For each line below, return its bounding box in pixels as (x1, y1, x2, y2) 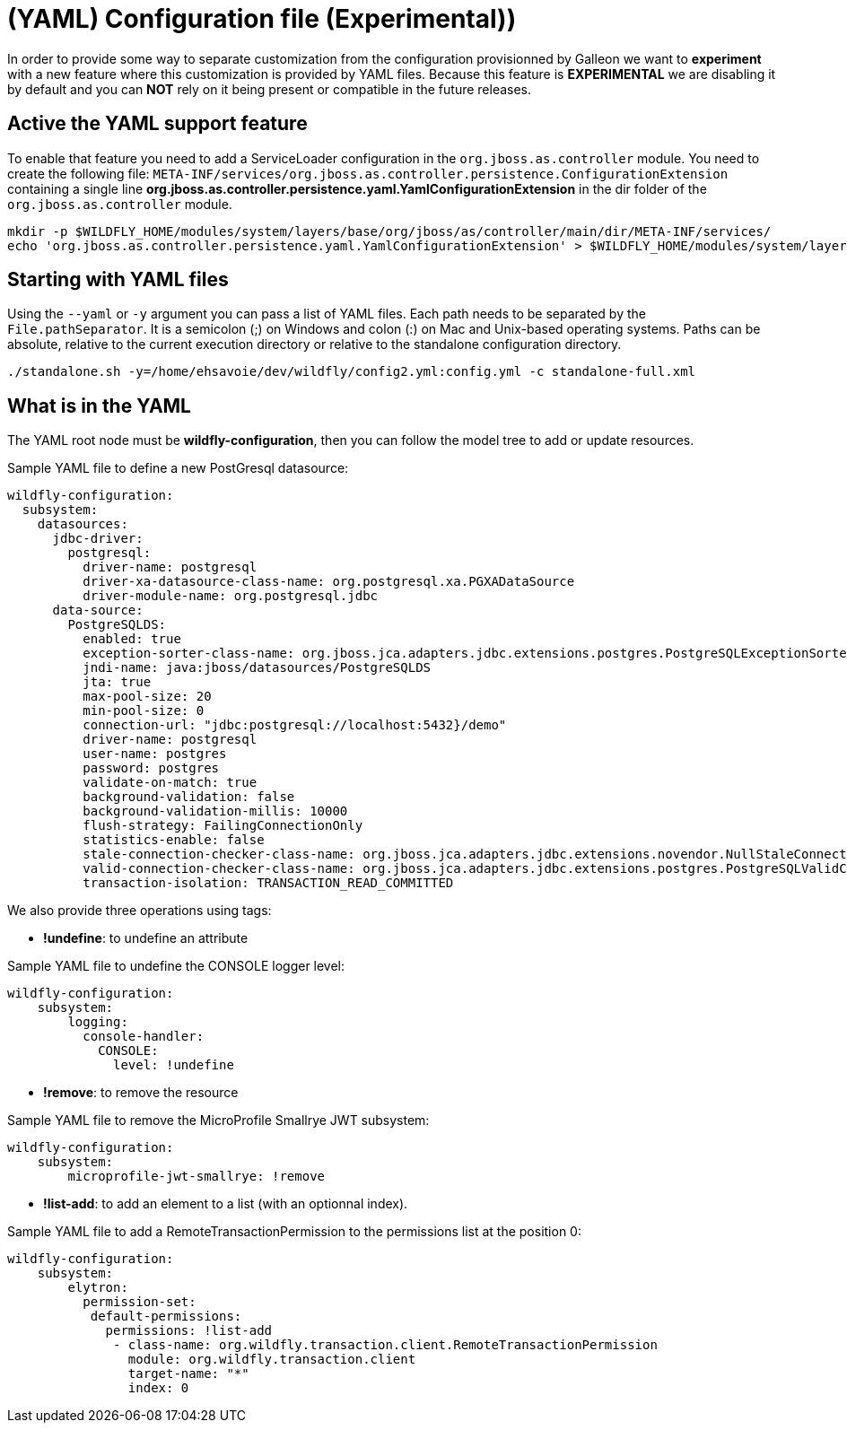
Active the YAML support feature (7, 112, 308, 135)
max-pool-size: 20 (83, 689, 212, 704)
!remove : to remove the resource (43, 1085, 239, 1101)
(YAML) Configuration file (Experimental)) (7, 4, 517, 34)
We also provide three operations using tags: (7, 902, 272, 919)
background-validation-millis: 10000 (83, 804, 348, 819)
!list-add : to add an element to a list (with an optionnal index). (43, 1196, 408, 1212)
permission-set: (83, 1295, 196, 1310)
